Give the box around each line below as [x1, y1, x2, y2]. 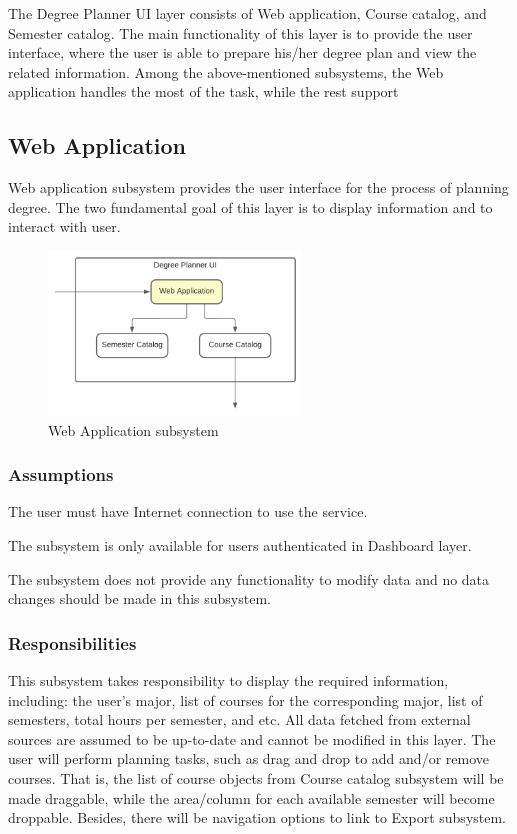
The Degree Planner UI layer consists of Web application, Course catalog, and [8, 3, 487, 23]
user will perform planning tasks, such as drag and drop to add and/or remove [8, 748, 489, 769]
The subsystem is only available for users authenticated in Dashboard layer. [8, 534, 472, 555]
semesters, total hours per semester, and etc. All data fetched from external [8, 709, 471, 730]
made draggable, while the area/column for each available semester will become [8, 787, 495, 808]
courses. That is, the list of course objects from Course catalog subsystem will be [8, 767, 504, 788]
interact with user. [8, 216, 121, 237]
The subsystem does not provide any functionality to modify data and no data [8, 568, 490, 589]
